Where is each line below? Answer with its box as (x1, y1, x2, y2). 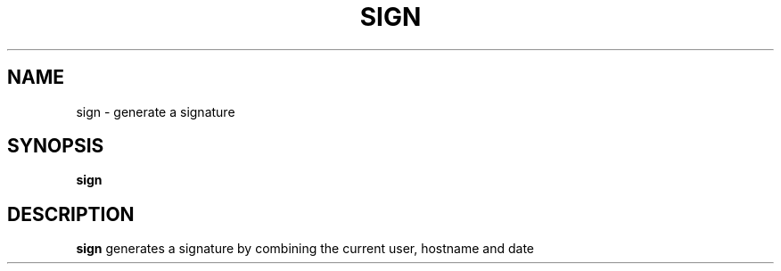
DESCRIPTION (7, 202, 135, 226)
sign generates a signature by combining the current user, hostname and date (76, 241, 534, 257)
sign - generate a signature (76, 103, 235, 119)
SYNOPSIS (7, 135, 104, 158)
